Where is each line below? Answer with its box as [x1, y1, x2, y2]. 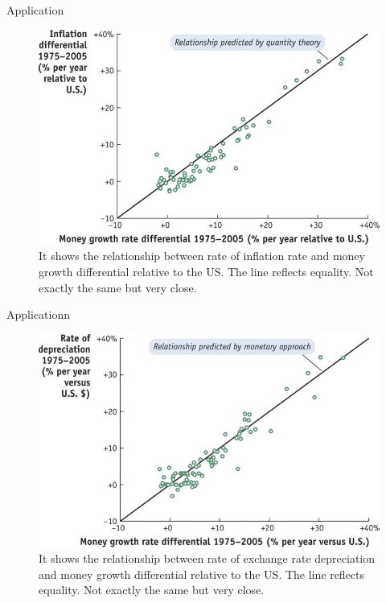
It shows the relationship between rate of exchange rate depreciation [39, 550, 376, 567]
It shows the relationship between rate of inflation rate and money [39, 247, 365, 264]
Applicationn [6, 306, 70, 323]
